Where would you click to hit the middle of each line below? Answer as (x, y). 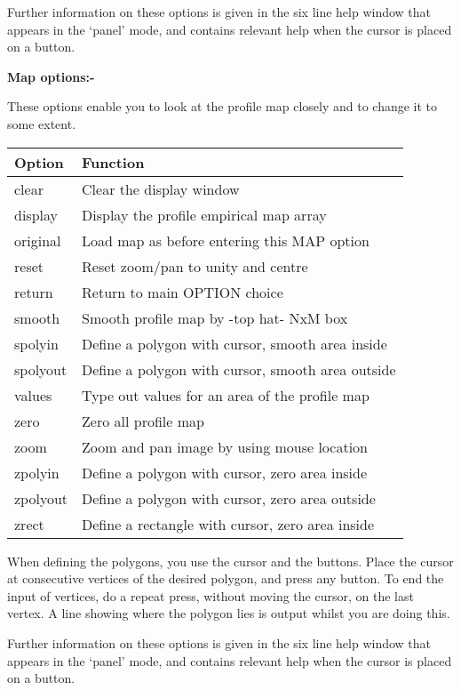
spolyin (36, 343)
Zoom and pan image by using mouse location (225, 446)
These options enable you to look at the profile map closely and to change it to (223, 106)
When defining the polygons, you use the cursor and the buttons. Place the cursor (230, 561)
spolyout (41, 369)
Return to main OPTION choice (183, 292)
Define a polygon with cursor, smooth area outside (239, 369)
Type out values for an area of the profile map (226, 395)
